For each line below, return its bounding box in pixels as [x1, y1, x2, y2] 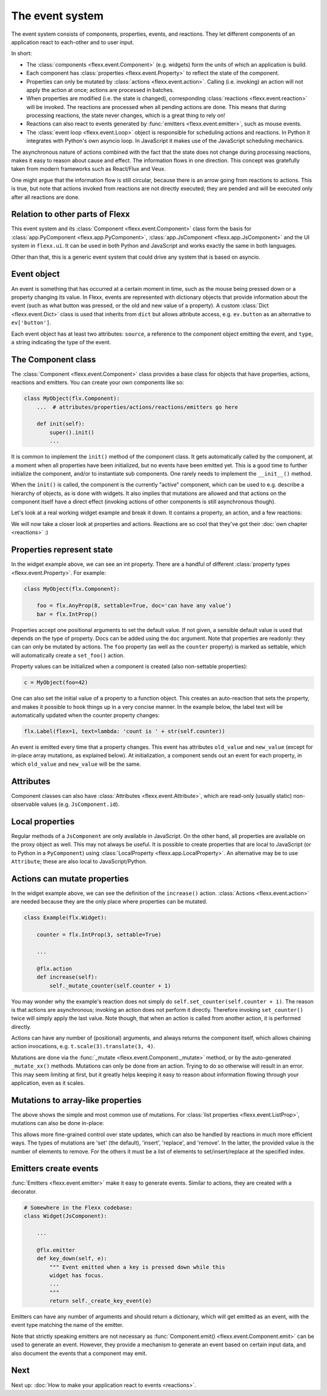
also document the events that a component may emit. [11, 1349, 148, 1357]
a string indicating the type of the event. [11, 338, 111, 345]
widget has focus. [49, 1272, 104, 1278]
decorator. [11, 1188, 38, 1195]
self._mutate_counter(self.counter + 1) [49, 982, 171, 989]
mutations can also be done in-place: [11, 1120, 104, 1127]
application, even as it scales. [11, 1079, 85, 1087]
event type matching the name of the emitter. [11, 1321, 124, 1329]
